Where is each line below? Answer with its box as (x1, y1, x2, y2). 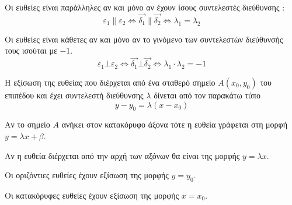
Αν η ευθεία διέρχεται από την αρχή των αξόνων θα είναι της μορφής (5, 149, 240, 161)
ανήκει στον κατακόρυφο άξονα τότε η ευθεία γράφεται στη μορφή (61, 118, 288, 130)
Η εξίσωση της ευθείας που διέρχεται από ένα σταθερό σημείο (5, 76, 215, 89)
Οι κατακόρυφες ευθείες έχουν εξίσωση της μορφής (5, 189, 179, 201)
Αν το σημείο (5, 118, 50, 130)
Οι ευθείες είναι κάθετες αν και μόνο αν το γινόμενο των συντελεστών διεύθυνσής (5, 33, 283, 45)
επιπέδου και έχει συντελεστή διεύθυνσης (5, 89, 144, 101)
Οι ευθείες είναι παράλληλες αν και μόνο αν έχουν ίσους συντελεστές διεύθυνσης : (5, 1, 285, 13)
